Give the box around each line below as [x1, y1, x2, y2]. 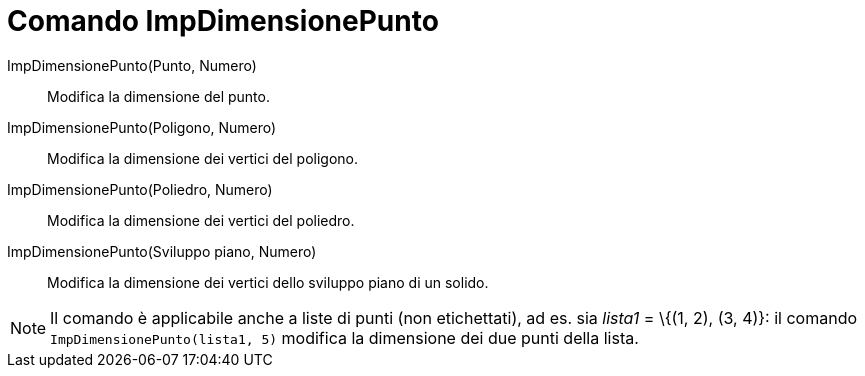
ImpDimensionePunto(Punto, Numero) [7, 56, 257, 74]
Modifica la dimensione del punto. [47, 87, 270, 105]
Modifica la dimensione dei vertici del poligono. [47, 149, 359, 167]
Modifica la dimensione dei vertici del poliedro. [47, 211, 355, 229]
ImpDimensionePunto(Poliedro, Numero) [7, 180, 273, 198]
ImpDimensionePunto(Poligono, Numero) [7, 118, 277, 136]
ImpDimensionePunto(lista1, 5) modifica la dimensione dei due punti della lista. [50, 327, 639, 348]
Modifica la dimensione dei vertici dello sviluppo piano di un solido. [47, 273, 489, 291]
